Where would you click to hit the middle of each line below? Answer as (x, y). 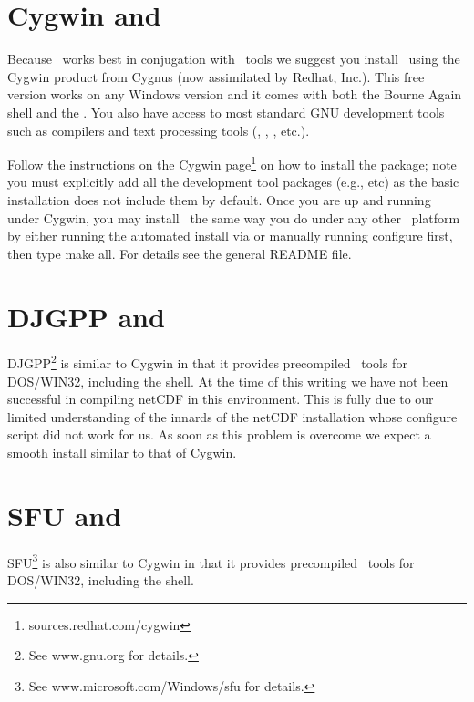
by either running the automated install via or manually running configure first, (230, 236)
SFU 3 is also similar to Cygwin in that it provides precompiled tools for (211, 561)
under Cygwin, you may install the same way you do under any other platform (234, 217)
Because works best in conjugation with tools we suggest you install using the (234, 59)
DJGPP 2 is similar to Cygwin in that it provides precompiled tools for (207, 362)
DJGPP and (86, 316)
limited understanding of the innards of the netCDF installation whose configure (232, 416)
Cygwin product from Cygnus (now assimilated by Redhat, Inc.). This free (216, 76)
